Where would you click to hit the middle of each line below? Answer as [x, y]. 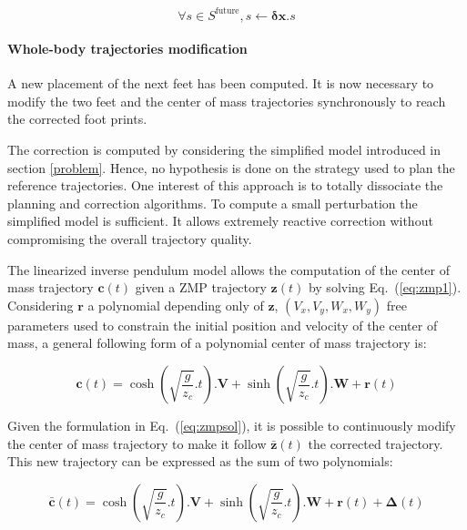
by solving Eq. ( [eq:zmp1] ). [385, 287]
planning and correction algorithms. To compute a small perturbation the [213, 203]
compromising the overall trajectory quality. [130, 239]
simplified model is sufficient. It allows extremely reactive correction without [220, 221]
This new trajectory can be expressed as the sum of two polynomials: [200, 461]
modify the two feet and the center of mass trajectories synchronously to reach [227, 101]
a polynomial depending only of [176, 305]
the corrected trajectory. [376, 443]
